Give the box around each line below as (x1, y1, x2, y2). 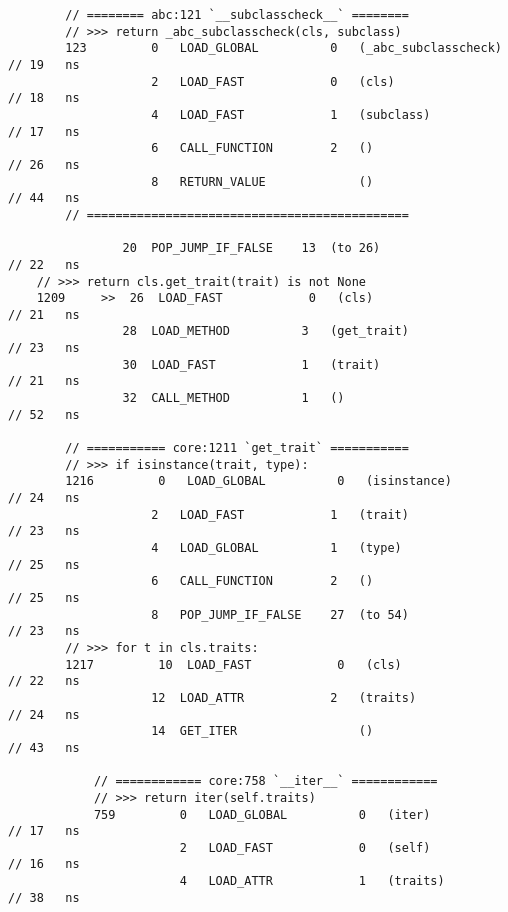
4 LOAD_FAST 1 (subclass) (151, 107, 431, 122)
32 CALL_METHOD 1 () (122, 391, 345, 406)
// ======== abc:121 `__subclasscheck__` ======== (65, 8, 409, 22)
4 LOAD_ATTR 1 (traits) (179, 874, 445, 889)
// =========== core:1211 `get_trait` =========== (65, 441, 409, 456)
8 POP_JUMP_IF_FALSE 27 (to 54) (151, 607, 409, 622)
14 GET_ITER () (151, 724, 374, 739)
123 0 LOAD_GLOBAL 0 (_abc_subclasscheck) (65, 41, 502, 56)
